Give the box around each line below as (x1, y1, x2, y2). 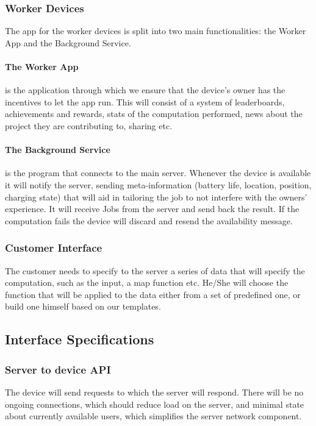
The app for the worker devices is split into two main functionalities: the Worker (5, 24, 306, 37)
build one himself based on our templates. (5, 300, 161, 313)
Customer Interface (5, 240, 102, 255)
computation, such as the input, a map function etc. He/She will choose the (5, 276, 289, 289)
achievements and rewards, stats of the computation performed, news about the (5, 107, 303, 120)
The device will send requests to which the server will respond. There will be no (5, 385, 304, 398)
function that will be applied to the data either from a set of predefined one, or (5, 288, 301, 300)
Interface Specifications (5, 330, 154, 349)
